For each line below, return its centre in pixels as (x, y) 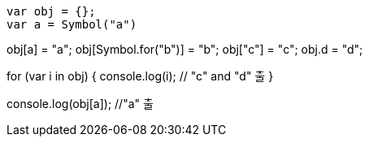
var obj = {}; (51, 11)
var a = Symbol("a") (72, 24)
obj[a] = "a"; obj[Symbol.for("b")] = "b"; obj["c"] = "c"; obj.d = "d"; (185, 49)
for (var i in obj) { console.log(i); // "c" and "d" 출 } (140, 76)
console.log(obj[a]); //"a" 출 (80, 104)
